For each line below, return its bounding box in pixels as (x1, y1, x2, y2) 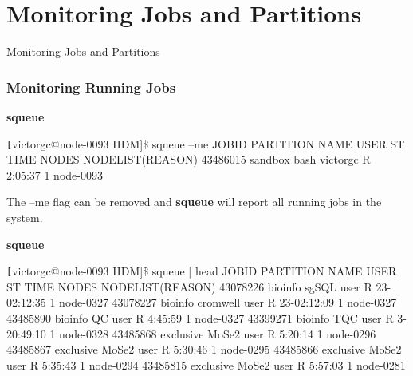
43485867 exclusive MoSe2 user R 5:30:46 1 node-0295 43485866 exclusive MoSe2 (6, 341, 402, 358)
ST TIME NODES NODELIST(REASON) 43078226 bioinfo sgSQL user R (6, 278, 372, 295)
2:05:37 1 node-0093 (6, 166, 103, 183)
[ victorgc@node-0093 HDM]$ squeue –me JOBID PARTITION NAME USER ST (6, 135, 405, 152)
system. (6, 208, 43, 225)
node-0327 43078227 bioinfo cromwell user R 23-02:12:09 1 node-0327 (59, 294, 397, 311)
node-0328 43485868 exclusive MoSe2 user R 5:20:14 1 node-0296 (59, 325, 376, 342)
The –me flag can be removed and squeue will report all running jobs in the (6, 193, 382, 210)
